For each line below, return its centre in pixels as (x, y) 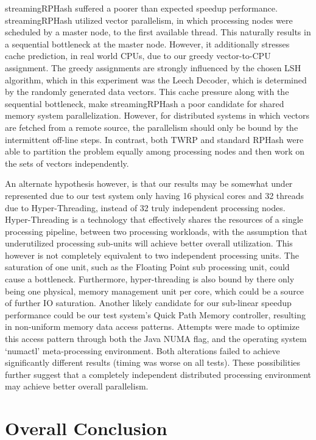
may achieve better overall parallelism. (77, 386)
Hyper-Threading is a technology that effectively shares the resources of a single (154, 219)
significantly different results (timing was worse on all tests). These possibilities (153, 362)
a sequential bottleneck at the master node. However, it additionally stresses (147, 44)
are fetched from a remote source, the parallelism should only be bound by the (152, 127)
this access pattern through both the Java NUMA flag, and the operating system (156, 339)
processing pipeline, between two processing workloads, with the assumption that (156, 231)
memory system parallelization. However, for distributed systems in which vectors (157, 115)
